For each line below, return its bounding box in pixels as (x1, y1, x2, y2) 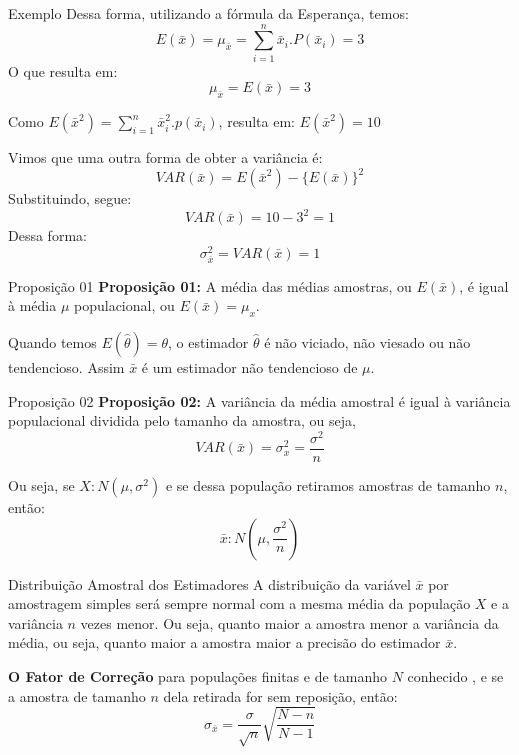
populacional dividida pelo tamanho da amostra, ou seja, (8, 410, 356, 431)
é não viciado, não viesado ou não (264, 332, 471, 353)
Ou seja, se (8, 475, 75, 495)
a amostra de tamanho (8, 685, 146, 706)
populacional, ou (74, 295, 175, 316)
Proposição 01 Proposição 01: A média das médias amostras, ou (8, 275, 412, 296)
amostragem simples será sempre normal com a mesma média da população (8, 593, 471, 614)
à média (8, 295, 57, 316)
